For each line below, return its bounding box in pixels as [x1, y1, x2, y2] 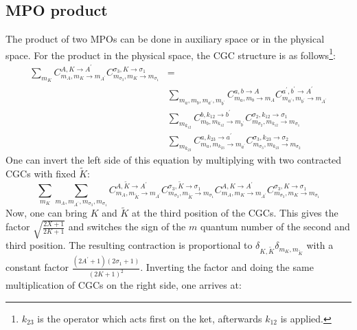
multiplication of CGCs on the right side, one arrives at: [5, 278, 242, 292]
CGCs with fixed [5, 166, 76, 180]
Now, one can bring [5, 206, 88, 220]
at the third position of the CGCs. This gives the [132, 206, 338, 220]
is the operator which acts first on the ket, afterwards [37, 311, 262, 326]
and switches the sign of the [68, 219, 186, 234]
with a [306, 238, 334, 252]
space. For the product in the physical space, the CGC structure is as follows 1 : [5, 45, 336, 62]
